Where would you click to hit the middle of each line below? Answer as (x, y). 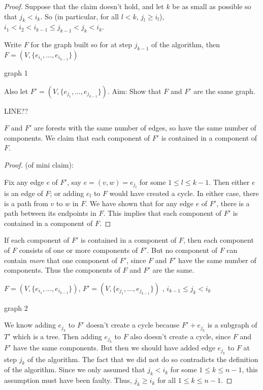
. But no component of (182, 250)
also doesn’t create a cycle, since (180, 336)
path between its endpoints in (50, 213)
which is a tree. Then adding (57, 336)
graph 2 (16, 307)
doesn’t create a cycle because (133, 325)
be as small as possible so (212, 6)
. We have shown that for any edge (139, 203)
